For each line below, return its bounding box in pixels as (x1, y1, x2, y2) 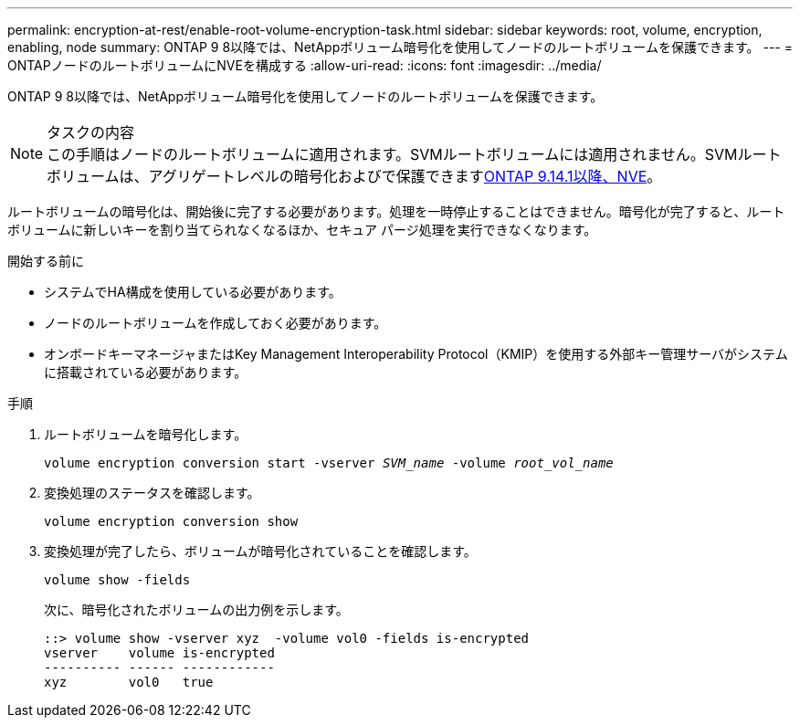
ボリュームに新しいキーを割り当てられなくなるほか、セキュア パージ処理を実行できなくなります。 (7, 222, 597, 237)
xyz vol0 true (44, 675, 214, 689)
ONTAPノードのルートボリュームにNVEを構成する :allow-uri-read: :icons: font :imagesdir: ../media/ (7, 58, 602, 73)
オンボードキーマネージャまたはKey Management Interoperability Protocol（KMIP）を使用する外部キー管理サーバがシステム (44, 346, 788, 362)
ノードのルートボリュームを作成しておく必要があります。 (44, 315, 387, 331)
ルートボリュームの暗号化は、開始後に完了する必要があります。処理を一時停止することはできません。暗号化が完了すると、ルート (7, 204, 785, 219)
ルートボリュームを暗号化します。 (44, 426, 247, 442)
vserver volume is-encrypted (44, 646, 275, 660)
